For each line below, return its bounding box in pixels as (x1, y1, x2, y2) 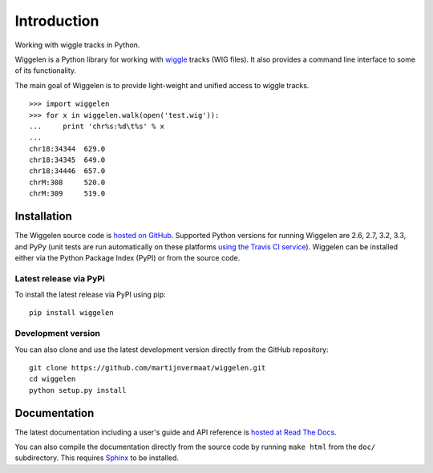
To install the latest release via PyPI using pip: (14, 289, 166, 300)
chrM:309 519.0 (29, 189, 106, 198)
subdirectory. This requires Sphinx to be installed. (14, 453, 180, 463)
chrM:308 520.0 (29, 177, 106, 187)
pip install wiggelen (29, 309, 114, 317)
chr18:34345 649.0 (29, 156, 106, 164)
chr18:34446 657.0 (29, 167, 106, 176)
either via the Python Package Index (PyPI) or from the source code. (14, 253, 241, 262)
